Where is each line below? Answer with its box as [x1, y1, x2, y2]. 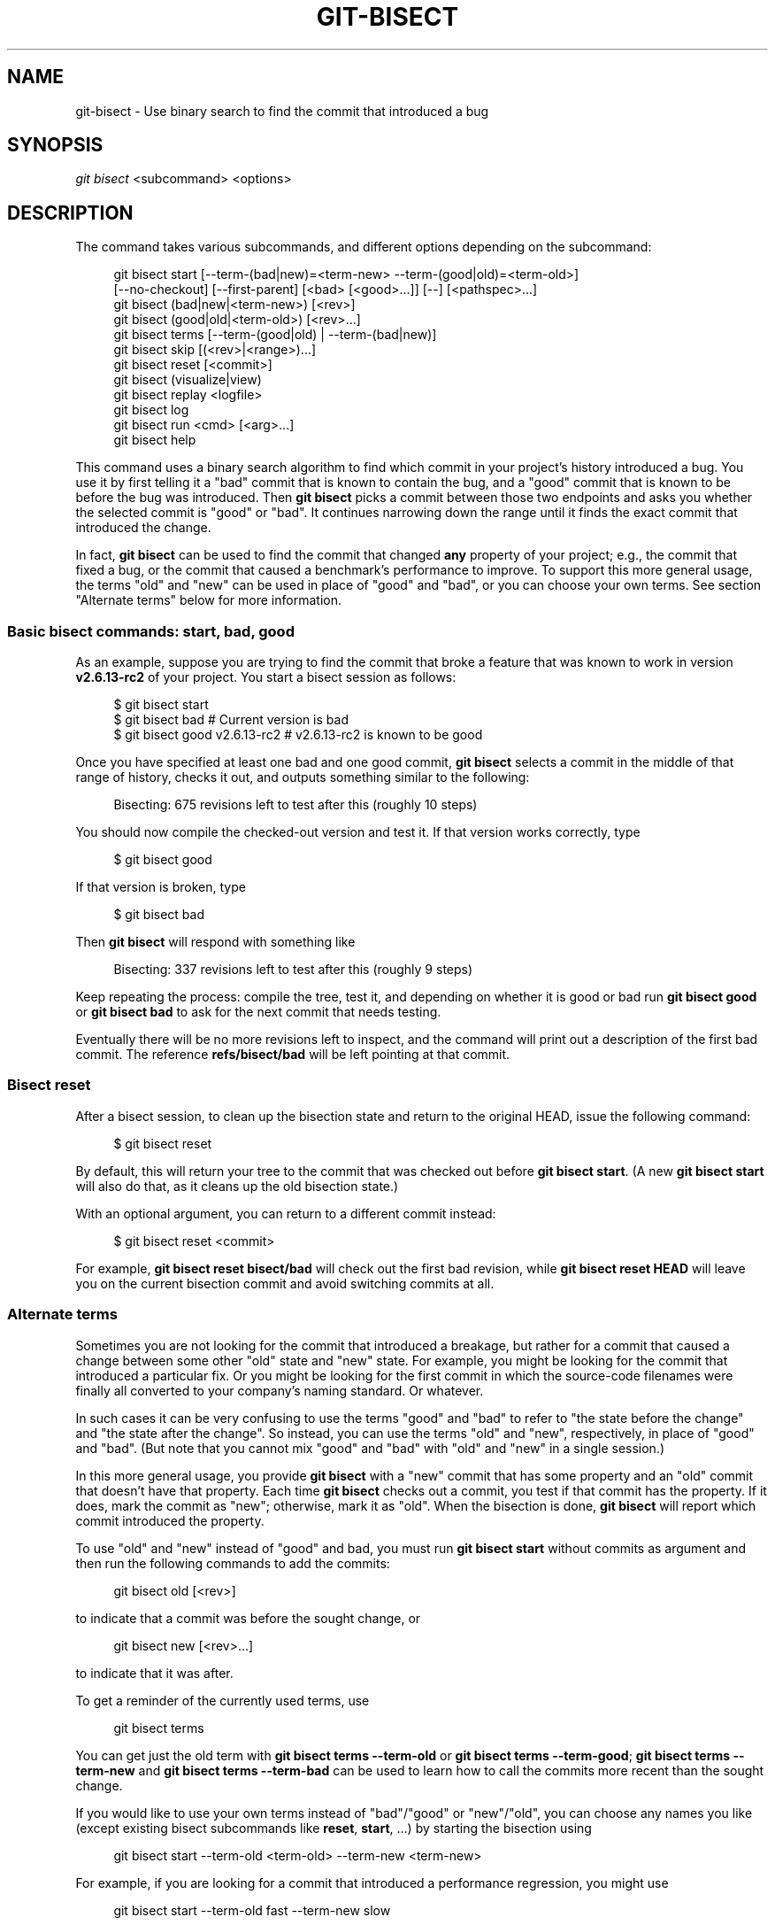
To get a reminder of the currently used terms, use [75, 1692, 370, 1708]
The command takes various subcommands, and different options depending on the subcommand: [75, 239, 652, 255]
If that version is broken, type [75, 879, 246, 895]
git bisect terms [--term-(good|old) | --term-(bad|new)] [113, 327, 437, 343]
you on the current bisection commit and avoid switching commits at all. [75, 1275, 495, 1291]
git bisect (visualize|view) [113, 372, 262, 388]
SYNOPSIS [7, 134, 104, 157]
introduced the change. [75, 520, 211, 536]
